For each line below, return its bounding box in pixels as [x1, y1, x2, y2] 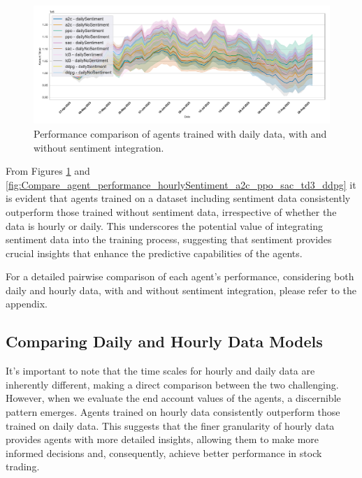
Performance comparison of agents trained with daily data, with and [34, 126, 327, 140]
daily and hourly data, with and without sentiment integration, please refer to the [6, 282, 357, 297]
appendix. [6, 296, 48, 311]
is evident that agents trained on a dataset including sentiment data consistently [6, 191, 351, 205]
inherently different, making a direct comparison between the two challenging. [6, 377, 339, 391]
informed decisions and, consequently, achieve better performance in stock [6, 445, 322, 460]
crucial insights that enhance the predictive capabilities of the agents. [6, 245, 303, 260]
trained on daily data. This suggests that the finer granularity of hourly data [6, 418, 335, 433]
